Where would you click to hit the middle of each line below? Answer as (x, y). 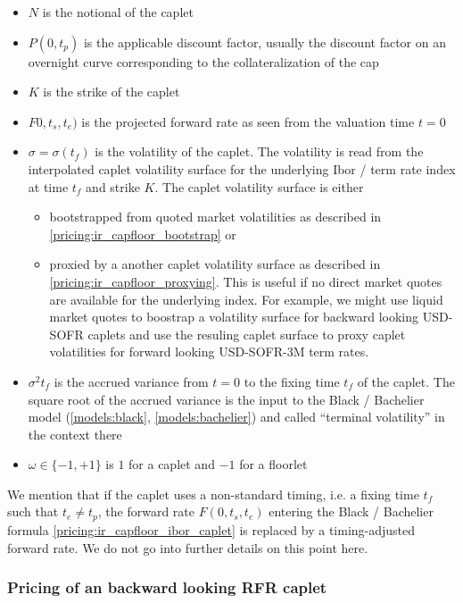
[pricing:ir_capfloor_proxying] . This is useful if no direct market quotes (246, 281)
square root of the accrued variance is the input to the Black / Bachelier (226, 399)
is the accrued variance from (131, 381)
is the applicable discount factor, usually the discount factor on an (265, 42)
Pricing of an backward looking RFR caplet (167, 587)
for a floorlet (273, 464)
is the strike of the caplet (112, 92)
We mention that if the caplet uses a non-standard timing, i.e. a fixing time (213, 494)
